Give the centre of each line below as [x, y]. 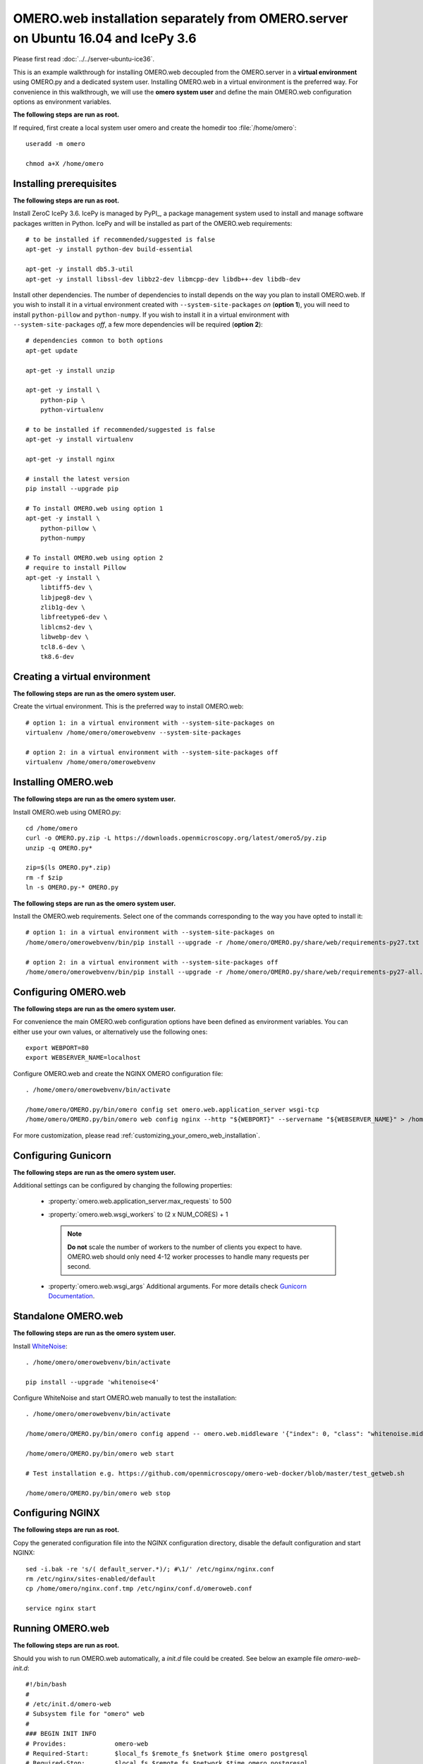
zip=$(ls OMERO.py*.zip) [68, 868]
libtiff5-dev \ [66, 588]
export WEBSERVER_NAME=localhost [83, 1058]
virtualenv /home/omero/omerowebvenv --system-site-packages [133, 733]
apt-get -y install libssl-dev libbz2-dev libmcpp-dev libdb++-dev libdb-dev [163, 279]
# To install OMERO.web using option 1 [94, 509]
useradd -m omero [55, 144]
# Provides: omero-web [87, 1744]
